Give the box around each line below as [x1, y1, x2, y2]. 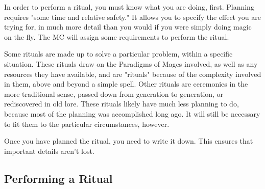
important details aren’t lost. [4, 145, 94, 156]
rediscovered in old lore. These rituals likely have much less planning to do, [4, 98, 239, 109]
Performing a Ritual [4, 170, 113, 186]
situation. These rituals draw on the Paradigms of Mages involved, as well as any [4, 58, 258, 69]
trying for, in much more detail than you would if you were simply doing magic [4, 21, 252, 32]
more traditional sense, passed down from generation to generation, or [4, 88, 224, 99]
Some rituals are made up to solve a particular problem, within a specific [4, 48, 233, 59]
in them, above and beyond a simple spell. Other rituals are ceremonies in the [4, 78, 248, 89]
